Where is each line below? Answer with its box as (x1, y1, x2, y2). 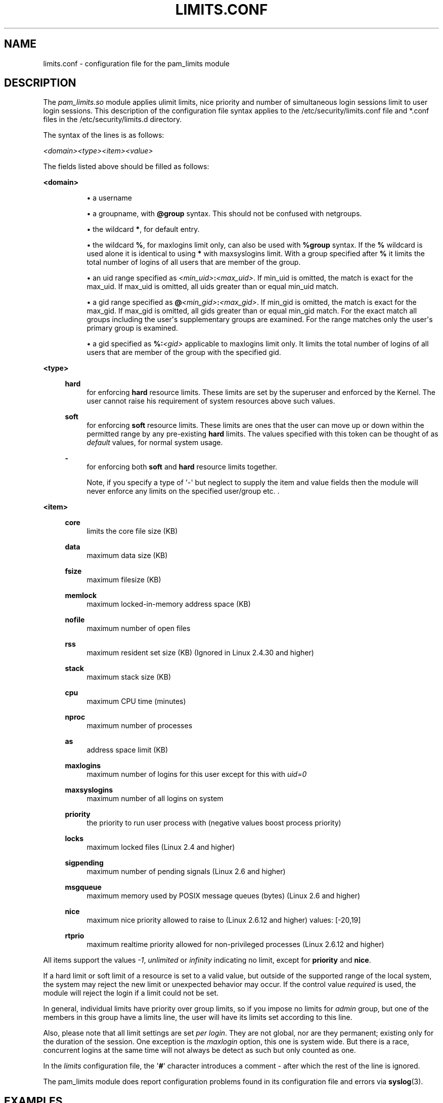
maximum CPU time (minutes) (86, 697, 186, 706)
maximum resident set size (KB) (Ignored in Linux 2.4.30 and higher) (86, 648, 314, 657)
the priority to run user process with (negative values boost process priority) (86, 818, 341, 828)
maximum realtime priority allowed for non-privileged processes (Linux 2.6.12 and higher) (86, 940, 384, 949)
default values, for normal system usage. (86, 438, 223, 447)
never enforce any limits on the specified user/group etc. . (86, 487, 280, 496)
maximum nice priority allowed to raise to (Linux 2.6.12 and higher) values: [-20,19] (86, 916, 361, 925)
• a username (86, 193, 132, 203)
